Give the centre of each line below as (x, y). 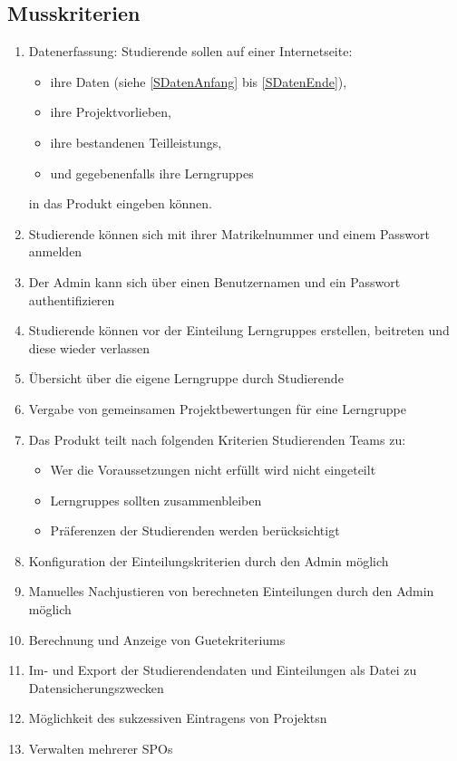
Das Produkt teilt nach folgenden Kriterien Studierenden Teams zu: (217, 439)
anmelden (55, 251)
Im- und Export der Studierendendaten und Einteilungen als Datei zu (223, 670)
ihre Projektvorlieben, (111, 112)
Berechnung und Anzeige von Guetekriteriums (157, 639)
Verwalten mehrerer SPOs (101, 749)
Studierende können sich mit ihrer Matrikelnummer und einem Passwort (229, 233)
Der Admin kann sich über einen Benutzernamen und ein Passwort (214, 281)
